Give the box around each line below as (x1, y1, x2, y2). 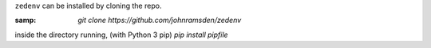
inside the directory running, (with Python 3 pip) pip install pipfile (14, 30, 228, 39)
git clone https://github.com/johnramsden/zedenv (77, 16, 242, 25)
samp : (14, 16, 37, 25)
